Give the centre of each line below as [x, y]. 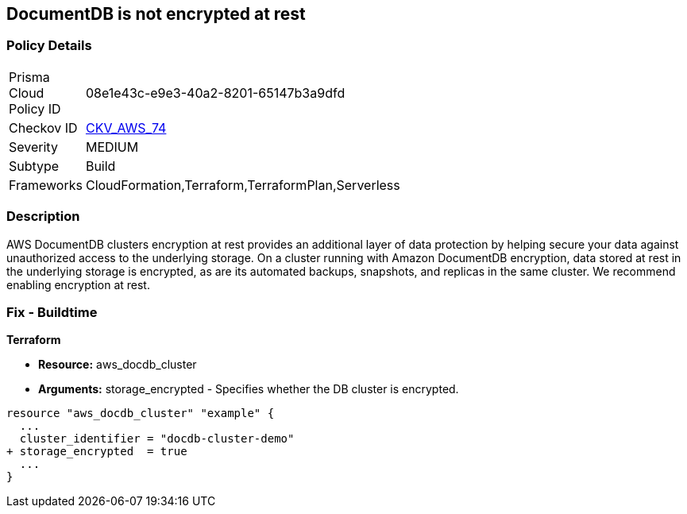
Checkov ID [43, 128]
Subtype [34, 166]
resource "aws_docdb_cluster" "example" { [141, 414]
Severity [33, 147]
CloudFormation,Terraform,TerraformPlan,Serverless [243, 185]
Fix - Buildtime [52, 312]
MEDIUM [112, 147]
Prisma [29, 77]
